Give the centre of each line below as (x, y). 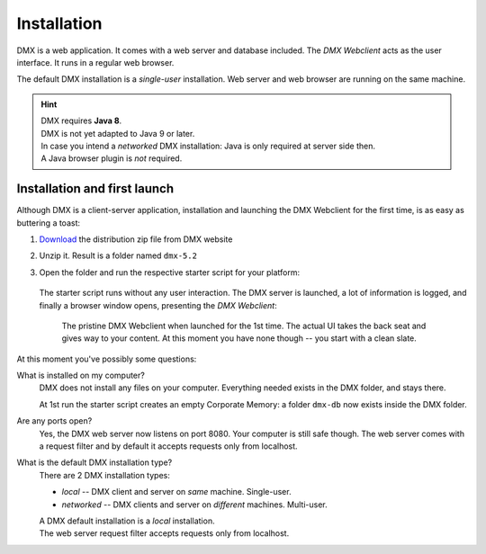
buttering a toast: (49, 223)
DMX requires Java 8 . (81, 121)
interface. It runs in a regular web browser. (95, 62)
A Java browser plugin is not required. (112, 158)
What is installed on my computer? (81, 375)
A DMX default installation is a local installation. (127, 521)
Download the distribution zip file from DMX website (136, 239)
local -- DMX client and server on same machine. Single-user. (176, 492)
